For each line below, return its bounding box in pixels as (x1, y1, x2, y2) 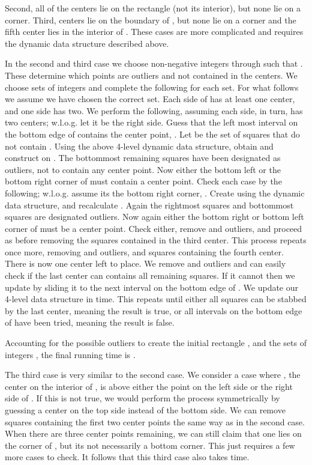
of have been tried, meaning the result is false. (5, 316, 175, 329)
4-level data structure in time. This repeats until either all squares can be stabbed (5, 293, 307, 305)
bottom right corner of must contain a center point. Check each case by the (5, 175, 282, 187)
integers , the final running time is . (5, 348, 136, 360)
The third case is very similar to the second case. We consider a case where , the (5, 368, 301, 381)
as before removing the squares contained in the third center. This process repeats (5, 234, 307, 246)
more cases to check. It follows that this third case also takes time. (5, 451, 250, 463)
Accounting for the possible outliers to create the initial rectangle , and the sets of (5, 336, 307, 349)
